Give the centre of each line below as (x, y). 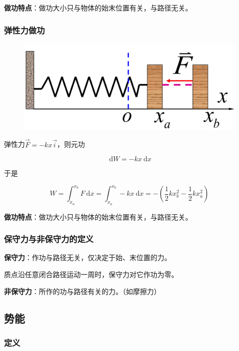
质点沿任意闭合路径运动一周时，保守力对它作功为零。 (91, 274)
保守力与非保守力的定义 (49, 239)
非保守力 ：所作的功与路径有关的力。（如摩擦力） (82, 291)
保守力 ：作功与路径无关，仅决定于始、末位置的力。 (88, 257)
